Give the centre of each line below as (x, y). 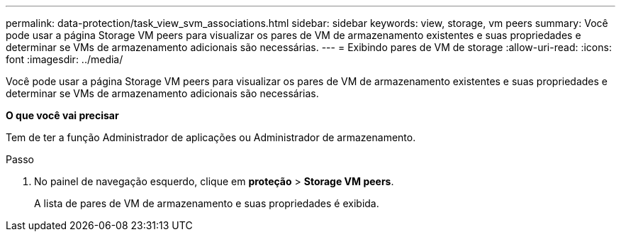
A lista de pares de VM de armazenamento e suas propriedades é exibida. (207, 203)
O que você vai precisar (62, 115)
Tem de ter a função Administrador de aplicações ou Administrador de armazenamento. (211, 137)
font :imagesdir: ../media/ (65, 59)
